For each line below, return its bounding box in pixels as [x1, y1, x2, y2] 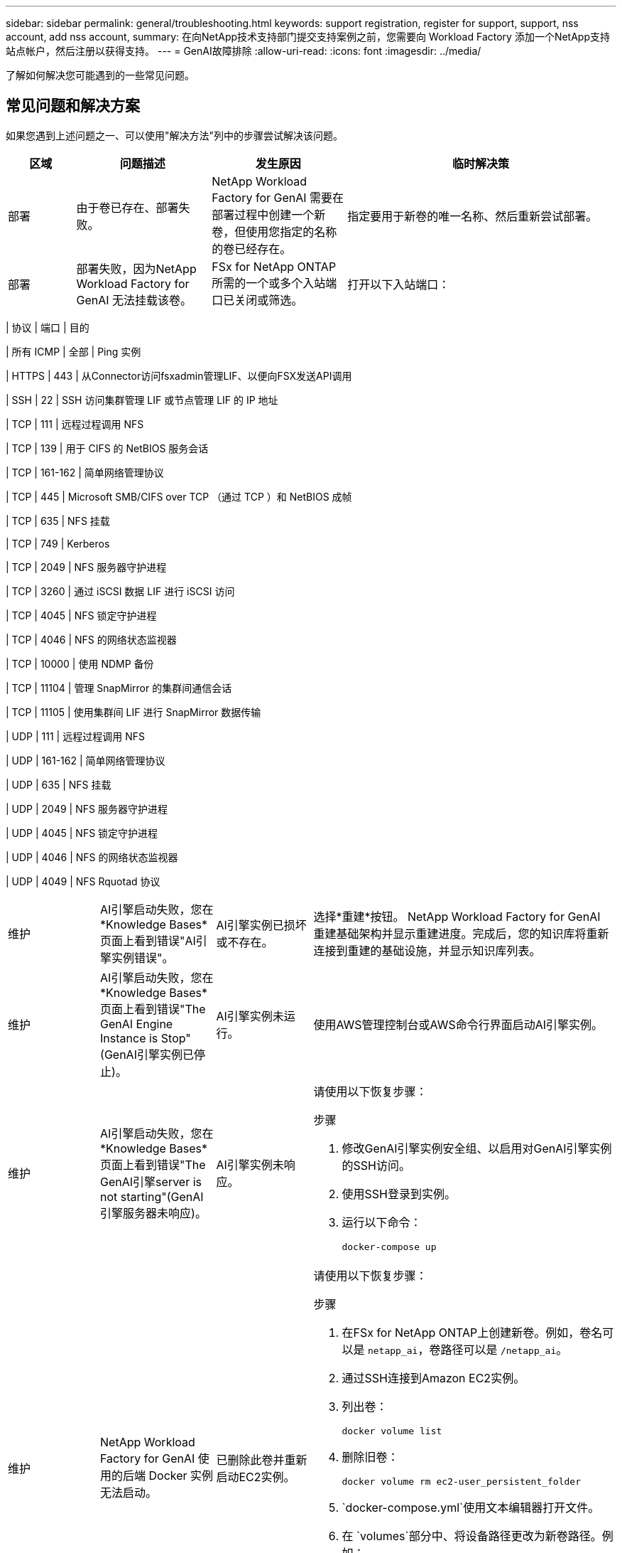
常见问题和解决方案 [6, 97, 140, 115]
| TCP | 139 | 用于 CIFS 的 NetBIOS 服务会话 [6, 442, 209, 454]
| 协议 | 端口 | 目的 [6, 321, 89, 333]
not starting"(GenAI [100, 1190, 204, 1205]
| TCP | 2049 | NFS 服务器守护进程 [6, 560, 167, 573]
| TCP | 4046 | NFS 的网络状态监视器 [6, 633, 177, 646]
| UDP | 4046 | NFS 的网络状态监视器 [6, 850, 178, 863]
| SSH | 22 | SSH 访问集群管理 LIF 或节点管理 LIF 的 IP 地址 [6, 393, 278, 406]
